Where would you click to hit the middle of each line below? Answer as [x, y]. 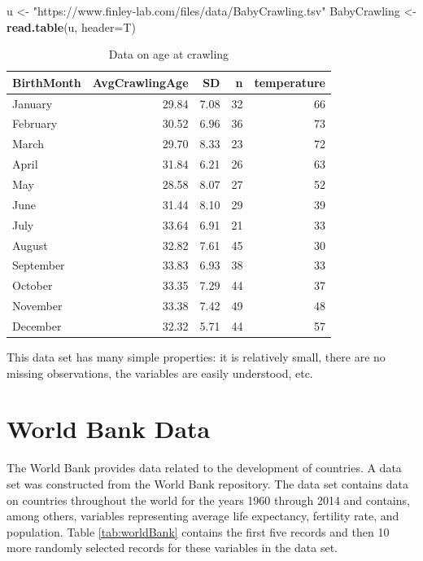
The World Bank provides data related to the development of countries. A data [204, 468]
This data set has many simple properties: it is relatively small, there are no [196, 357]
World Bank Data [109, 429]
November [37, 306]
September [39, 265]
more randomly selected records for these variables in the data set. [172, 548]
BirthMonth [47, 82]
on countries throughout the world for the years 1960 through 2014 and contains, [208, 500]
